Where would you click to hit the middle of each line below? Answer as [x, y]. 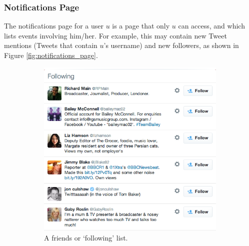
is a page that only [141, 26]
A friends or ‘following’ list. [86, 237]
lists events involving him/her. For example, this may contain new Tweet [115, 35]
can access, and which [211, 26]
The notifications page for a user [54, 26]
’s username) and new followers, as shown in [171, 45]
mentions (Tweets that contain [51, 45]
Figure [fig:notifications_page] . [51, 55]
